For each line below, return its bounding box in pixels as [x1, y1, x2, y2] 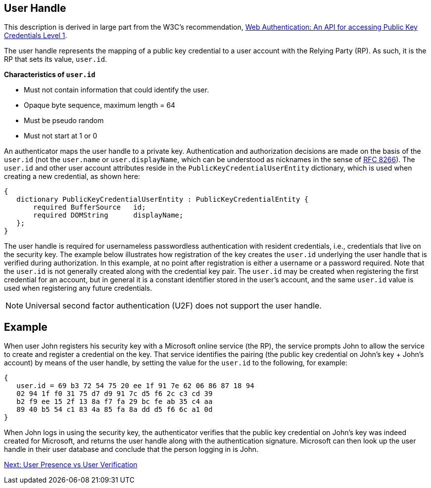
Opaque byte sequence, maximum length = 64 [24, 101, 176, 110]
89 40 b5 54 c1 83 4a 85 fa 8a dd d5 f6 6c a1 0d [16, 405, 213, 414]
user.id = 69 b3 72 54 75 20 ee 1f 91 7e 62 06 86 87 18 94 [16, 382, 254, 390]
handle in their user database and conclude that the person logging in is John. [4, 445, 259, 454]
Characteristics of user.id [4, 70, 96, 79]
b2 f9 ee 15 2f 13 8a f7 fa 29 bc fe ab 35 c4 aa [16, 398, 213, 406]
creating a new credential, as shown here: [4, 172, 141, 181]
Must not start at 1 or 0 [24, 132, 97, 140]
